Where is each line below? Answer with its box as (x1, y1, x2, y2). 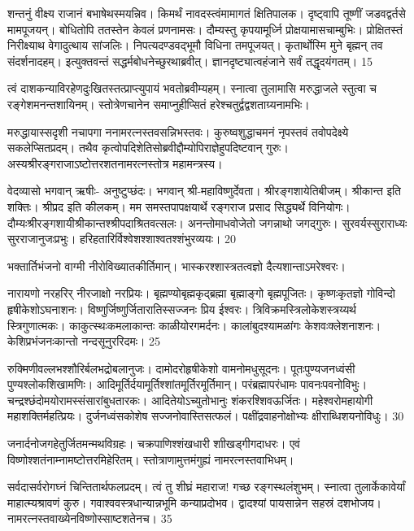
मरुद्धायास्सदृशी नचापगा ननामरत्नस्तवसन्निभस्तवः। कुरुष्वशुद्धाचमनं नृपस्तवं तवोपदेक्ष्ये (7, 123, 349, 140)
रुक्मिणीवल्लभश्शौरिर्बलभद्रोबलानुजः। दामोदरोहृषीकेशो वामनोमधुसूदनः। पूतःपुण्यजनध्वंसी (7, 359, 355, 376)
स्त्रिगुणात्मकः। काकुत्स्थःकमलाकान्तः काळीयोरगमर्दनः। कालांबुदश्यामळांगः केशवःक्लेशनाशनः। (7, 316, 381, 333)
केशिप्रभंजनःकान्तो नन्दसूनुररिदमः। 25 (7, 333, 161, 350)
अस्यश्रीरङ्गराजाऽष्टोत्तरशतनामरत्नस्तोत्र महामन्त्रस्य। (7, 155, 223, 172)
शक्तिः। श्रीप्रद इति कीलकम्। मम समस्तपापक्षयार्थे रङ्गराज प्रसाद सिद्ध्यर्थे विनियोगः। (7, 198, 351, 215)
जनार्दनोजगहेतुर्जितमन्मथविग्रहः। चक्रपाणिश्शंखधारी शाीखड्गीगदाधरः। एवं (7, 435, 300, 452)
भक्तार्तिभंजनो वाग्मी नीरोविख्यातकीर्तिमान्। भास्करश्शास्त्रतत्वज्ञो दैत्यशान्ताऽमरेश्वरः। (7, 257, 346, 274)
